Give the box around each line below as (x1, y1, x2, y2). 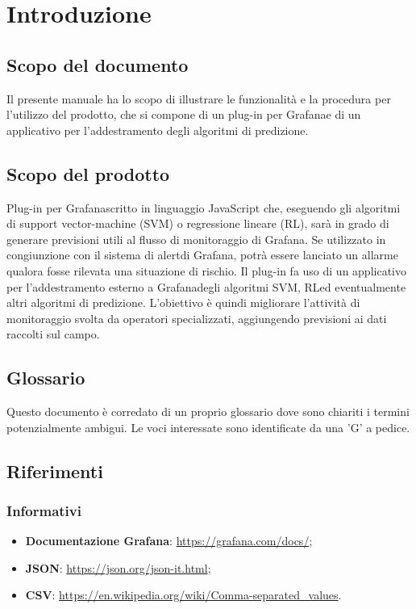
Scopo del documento (6, 52, 189, 77)
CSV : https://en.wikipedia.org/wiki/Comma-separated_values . (25, 586, 342, 603)
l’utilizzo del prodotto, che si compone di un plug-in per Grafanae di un (6, 106, 361, 123)
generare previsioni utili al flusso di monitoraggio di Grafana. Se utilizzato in (6, 230, 386, 247)
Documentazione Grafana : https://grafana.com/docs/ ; (25, 532, 313, 549)
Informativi (6, 501, 81, 520)
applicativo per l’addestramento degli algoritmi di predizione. (6, 121, 309, 138)
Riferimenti (6, 458, 103, 483)
